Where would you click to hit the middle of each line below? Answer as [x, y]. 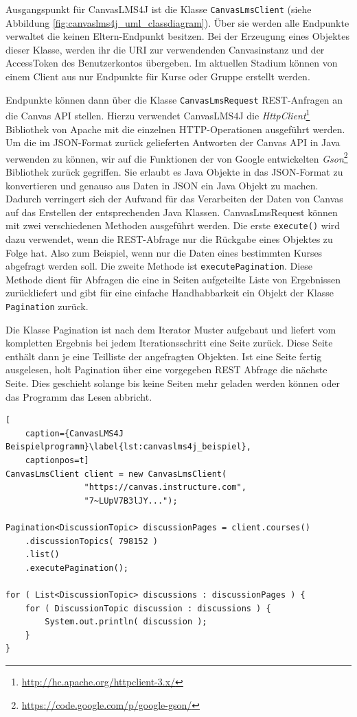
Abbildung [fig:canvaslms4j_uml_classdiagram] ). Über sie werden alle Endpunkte [177, 22]
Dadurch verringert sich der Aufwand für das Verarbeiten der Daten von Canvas [174, 199]
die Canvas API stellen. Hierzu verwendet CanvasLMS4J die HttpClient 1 [158, 114]
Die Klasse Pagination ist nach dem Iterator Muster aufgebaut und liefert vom [171, 329]
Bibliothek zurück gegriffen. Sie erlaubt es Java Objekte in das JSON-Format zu [174, 171]
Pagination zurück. [47, 306]
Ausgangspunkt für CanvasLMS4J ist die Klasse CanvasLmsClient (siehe [159, 9]
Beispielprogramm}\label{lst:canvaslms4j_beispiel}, [128, 447]
